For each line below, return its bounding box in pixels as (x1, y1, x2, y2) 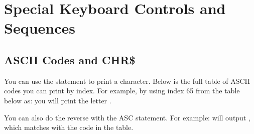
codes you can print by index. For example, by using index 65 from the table (4, 85, 240, 96)
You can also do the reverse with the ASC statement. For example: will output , (4, 112, 250, 122)
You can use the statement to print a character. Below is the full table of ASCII (4, 75, 250, 86)
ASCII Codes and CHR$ (4, 52, 136, 67)
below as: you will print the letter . (4, 95, 111, 105)
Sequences (4, 18, 75, 38)
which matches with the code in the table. (4, 122, 134, 132)
